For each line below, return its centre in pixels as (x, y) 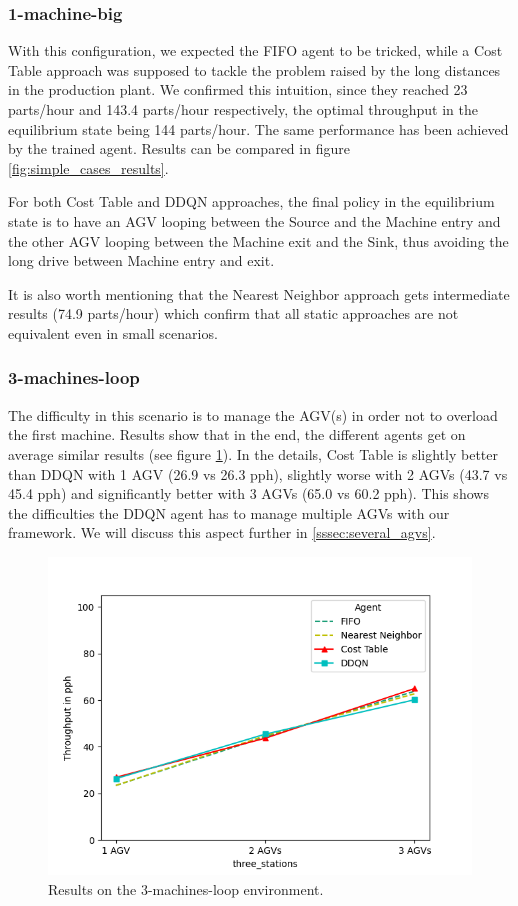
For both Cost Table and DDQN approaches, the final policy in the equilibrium (251, 201)
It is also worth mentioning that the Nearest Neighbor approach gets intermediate (259, 293)
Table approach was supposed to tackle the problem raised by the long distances (254, 69)
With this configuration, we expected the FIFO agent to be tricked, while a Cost (255, 50)
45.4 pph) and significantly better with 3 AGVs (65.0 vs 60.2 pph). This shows (248, 493)
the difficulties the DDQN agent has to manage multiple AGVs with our (229, 512)
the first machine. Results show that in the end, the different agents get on (237, 434)
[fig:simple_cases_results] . (88, 167)
